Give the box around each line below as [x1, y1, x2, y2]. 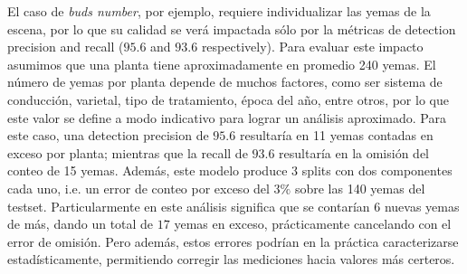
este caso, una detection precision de [7, 126, 209, 145]
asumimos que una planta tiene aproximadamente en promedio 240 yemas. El [7, 54, 436, 73]
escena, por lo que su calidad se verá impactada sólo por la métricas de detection [7, 19, 456, 38]
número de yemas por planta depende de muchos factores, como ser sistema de [7, 72, 443, 91]
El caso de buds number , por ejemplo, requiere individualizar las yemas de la [7, 2, 431, 20]
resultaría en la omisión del [279, 143, 429, 162]
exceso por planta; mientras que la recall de [7, 143, 248, 162]
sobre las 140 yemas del [294, 178, 425, 197]
